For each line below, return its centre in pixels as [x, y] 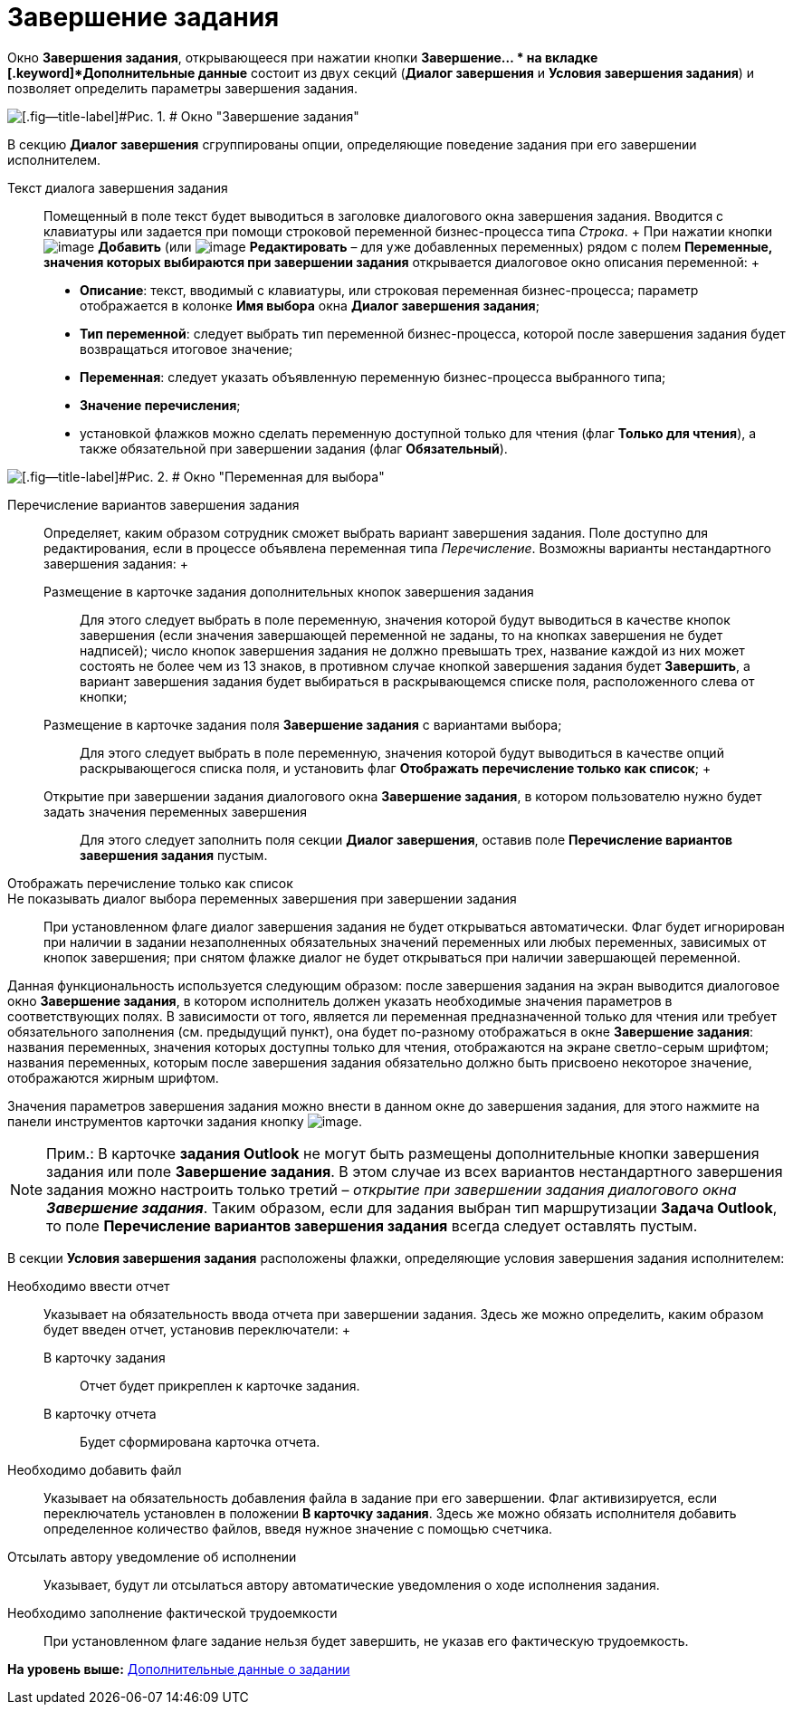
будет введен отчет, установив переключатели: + [197, 1329]
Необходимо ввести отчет [89, 1286]
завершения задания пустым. [174, 855]
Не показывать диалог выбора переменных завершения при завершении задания [262, 898]
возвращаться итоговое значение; [186, 349]
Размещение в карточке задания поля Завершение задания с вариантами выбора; [303, 724]
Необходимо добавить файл [95, 1469]
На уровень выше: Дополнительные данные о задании [179, 1669]
